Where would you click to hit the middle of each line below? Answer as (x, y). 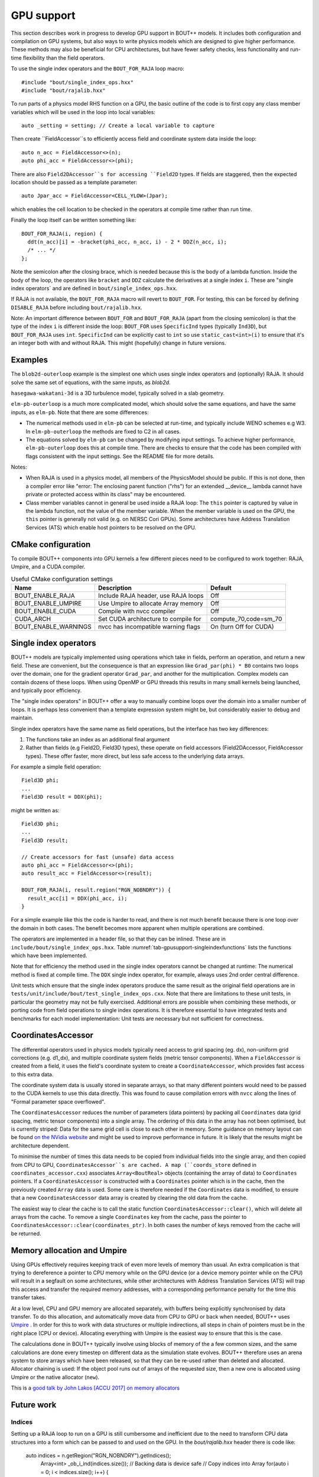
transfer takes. (29, 1297)
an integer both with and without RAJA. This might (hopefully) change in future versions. (119, 343)
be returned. (26, 1233)
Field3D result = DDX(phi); (62, 797)
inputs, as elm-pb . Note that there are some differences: (80, 412)
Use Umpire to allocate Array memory (151, 603)
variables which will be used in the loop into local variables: (83, 112)
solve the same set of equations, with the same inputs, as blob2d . (91, 382)
